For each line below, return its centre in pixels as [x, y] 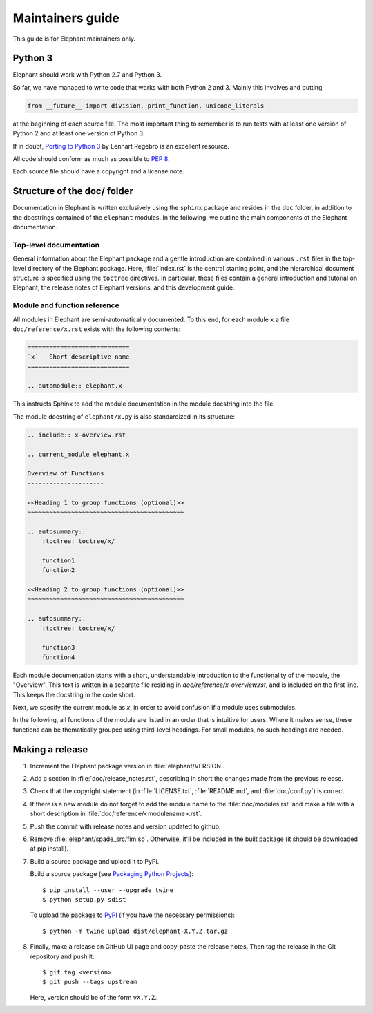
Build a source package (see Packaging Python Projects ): [112, 874]
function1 [58, 560]
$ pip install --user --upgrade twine [108, 890]
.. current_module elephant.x [78, 454]
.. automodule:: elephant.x [75, 386]
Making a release [50, 749]
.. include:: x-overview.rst [77, 435]
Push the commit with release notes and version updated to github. [125, 826]
